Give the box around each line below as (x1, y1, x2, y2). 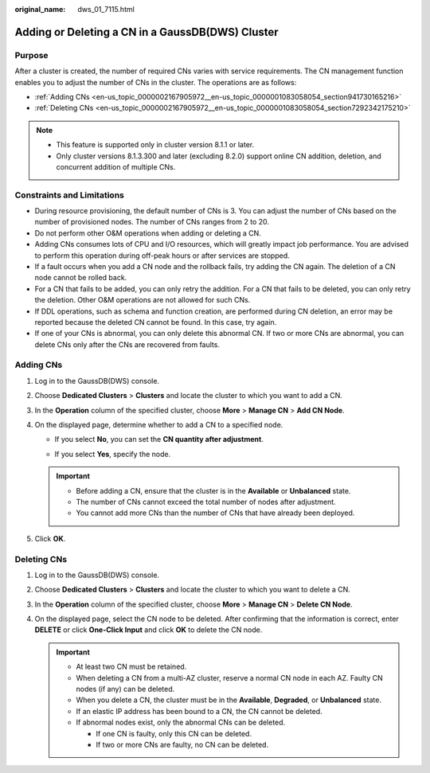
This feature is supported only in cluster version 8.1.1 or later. (56, 140, 255, 150)
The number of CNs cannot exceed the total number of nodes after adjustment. (76, 497, 336, 506)
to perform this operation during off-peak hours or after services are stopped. (34, 251, 290, 260)
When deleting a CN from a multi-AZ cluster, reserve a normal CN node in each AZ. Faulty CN (76, 673, 384, 682)
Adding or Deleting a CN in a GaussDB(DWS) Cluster (14, 25, 279, 39)
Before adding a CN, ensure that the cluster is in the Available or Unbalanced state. (76, 486, 351, 495)
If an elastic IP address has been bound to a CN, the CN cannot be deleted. (76, 706, 322, 716)
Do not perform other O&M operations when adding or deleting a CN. (34, 228, 262, 238)
